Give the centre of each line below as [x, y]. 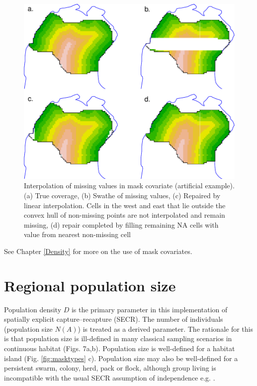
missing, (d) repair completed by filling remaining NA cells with [121, 224]
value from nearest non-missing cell [77, 234]
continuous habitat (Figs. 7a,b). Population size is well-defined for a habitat [120, 348]
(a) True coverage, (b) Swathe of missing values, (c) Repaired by [122, 195]
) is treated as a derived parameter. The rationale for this [165, 328]
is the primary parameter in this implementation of [149, 309]
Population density [33, 309]
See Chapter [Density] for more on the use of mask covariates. [98, 251]
